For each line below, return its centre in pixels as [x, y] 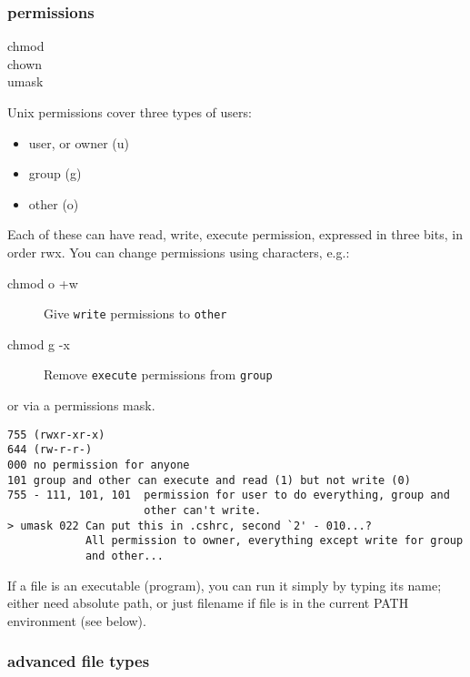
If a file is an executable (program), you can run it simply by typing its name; [225, 585]
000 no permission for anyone [99, 465]
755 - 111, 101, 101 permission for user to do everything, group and [229, 495]
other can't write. [203, 510]
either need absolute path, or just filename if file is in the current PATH [208, 603]
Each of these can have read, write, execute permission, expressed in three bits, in [235, 234]
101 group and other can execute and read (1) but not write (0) [209, 480]
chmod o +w [43, 283]
